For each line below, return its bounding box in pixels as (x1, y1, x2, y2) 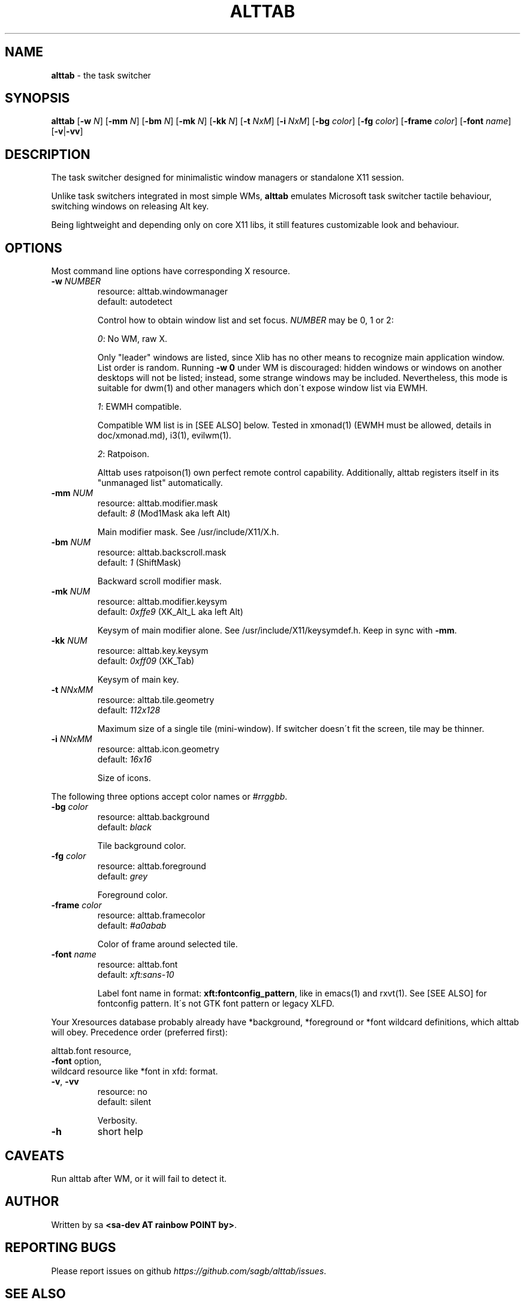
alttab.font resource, (51, 1046, 131, 1056)
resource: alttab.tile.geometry (97, 695, 215, 705)
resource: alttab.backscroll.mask (97, 547, 227, 558)
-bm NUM (51, 537, 91, 548)
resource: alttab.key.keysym (97, 646, 209, 656)
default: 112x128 (97, 705, 161, 716)
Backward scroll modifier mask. (97, 576, 222, 587)
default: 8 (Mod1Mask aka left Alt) (97, 508, 231, 519)
